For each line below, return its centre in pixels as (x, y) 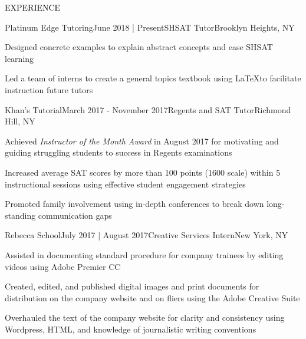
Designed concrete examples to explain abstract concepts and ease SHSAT (139, 47)
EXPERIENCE (33, 7)
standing (20, 215)
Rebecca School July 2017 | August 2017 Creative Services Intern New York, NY (147, 235)
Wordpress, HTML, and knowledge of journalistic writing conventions (131, 329)
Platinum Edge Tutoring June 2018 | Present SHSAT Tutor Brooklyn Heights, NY (150, 27)
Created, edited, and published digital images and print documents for (132, 286)
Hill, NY (20, 121)
